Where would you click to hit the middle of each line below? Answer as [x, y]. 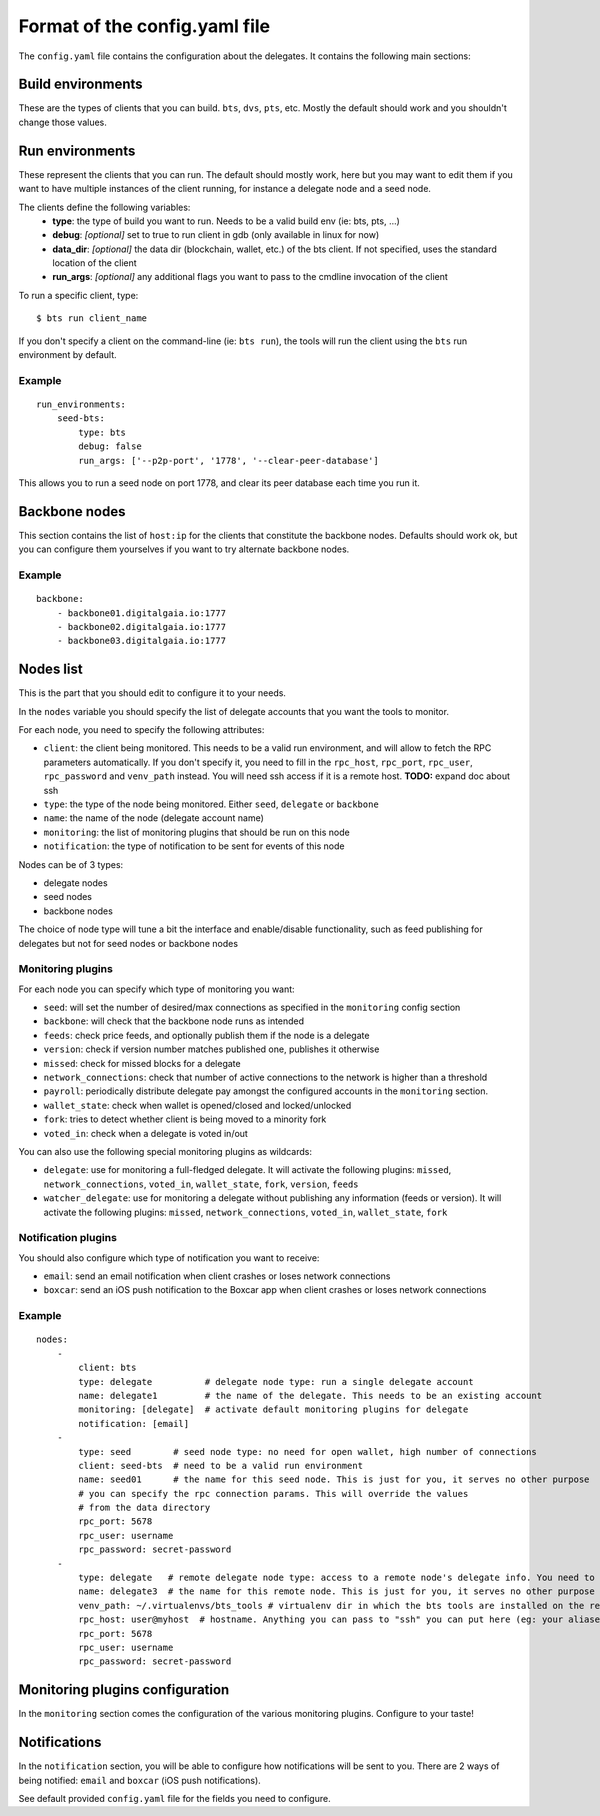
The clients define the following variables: [104, 207]
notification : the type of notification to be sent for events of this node [194, 846]
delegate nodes [76, 882]
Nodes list [51, 669]
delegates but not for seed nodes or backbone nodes [128, 943]
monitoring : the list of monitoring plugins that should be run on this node [196, 832]
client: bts [107, 1368]
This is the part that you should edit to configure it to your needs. [152, 693]
